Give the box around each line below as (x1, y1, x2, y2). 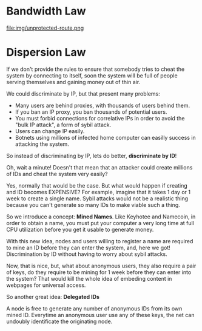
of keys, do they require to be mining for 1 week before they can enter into (6, 268, 192, 276)
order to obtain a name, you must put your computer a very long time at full (6, 219, 194, 226)
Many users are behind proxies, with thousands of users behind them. (15, 102, 190, 109)
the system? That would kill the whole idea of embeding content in (6, 275, 172, 282)
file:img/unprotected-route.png (6, 24, 84, 31)
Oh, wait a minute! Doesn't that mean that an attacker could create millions (6, 163, 193, 171)
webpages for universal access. (6, 281, 86, 289)
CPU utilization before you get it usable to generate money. (6, 226, 154, 233)
